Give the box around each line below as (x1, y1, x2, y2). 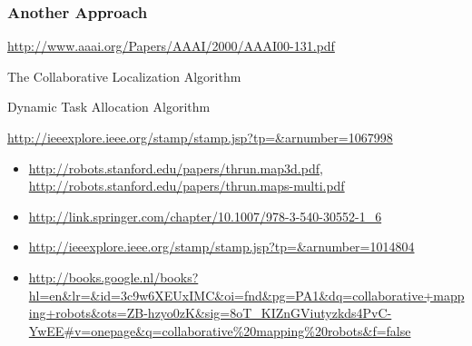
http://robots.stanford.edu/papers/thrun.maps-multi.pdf (28, 176, 345, 195)
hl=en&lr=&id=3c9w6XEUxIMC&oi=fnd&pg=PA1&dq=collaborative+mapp (28, 285, 465, 304)
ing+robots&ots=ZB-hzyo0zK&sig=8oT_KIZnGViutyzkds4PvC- (28, 303, 392, 322)
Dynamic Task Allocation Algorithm (7, 97, 211, 116)
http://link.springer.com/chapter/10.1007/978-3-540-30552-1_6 (28, 206, 382, 225)
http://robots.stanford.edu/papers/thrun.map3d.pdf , (28, 158, 323, 177)
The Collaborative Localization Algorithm (7, 66, 241, 85)
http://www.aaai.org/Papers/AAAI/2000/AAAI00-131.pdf (7, 36, 335, 55)
